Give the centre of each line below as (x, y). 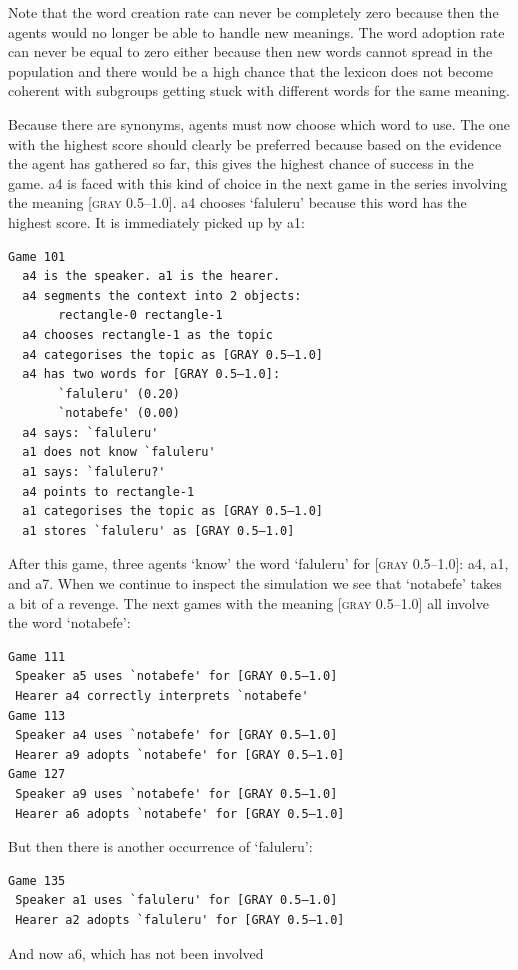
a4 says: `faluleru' (90, 432)
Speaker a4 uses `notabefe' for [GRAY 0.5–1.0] (176, 735)
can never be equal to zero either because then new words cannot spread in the (250, 51)
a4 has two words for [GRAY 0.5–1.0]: (151, 374)
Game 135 (37, 880)
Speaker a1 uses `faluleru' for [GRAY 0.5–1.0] (176, 900)
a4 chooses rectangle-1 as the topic (147, 334)
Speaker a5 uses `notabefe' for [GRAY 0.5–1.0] (176, 676)
